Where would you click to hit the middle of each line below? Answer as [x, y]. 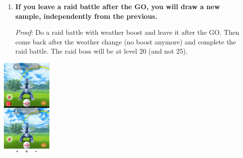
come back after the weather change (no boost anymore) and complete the [126, 41]
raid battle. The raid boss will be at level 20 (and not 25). [101, 51]
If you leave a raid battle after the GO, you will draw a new [118, 6]
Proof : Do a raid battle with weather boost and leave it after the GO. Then [127, 32]
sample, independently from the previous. [86, 16]
